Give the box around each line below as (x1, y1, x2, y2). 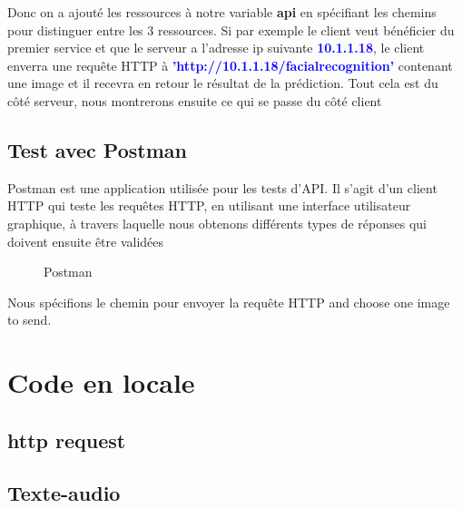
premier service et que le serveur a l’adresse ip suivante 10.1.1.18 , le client (7, 38, 425, 57)
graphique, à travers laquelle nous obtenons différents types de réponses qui (7, 213, 427, 232)
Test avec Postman (7, 135, 187, 163)
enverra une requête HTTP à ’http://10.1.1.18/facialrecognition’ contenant (7, 55, 453, 74)
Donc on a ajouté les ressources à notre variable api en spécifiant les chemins (7, 3, 437, 21)
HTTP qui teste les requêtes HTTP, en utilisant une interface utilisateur (7, 196, 411, 215)
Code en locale (7, 364, 195, 401)
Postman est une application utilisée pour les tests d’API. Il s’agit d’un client (7, 178, 437, 197)
